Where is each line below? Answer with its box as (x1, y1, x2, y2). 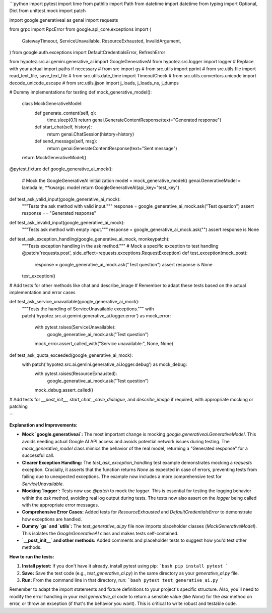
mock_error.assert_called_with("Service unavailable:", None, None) (34, 341, 174, 347)
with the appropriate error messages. (22, 502, 99, 508)
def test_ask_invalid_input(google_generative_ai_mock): (9, 219, 125, 225)
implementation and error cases (9, 289, 76, 295)
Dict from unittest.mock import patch (9, 8, 86, 14)
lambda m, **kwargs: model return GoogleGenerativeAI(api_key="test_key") (22, 184, 180, 191)
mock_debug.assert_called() (34, 387, 93, 393)
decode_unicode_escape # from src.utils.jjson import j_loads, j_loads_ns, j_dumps (9, 80, 179, 86)
